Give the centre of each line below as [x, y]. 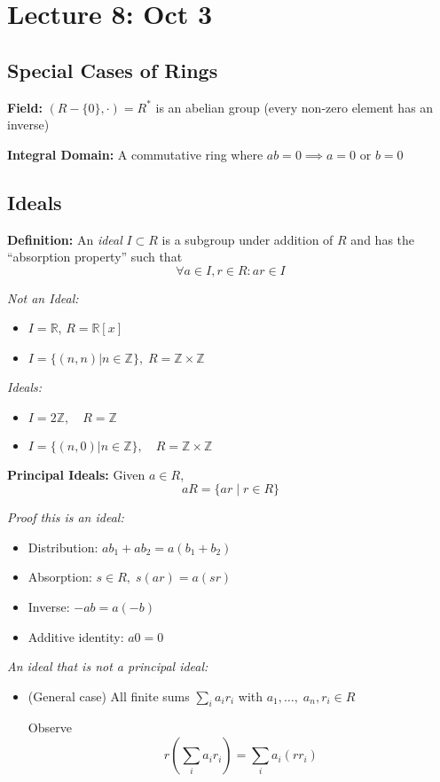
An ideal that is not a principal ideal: [108, 666]
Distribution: [63, 547]
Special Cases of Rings [113, 70]
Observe [50, 727]
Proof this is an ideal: [66, 517]
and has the [383, 239]
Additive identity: [76, 636]
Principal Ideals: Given [76, 474]
